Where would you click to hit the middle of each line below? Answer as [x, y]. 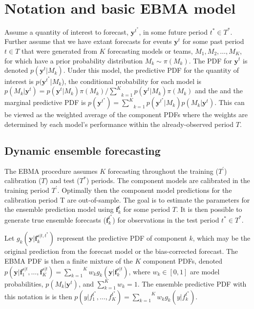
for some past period [213, 41]
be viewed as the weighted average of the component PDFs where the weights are [126, 114]
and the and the [219, 91]
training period [27, 190]
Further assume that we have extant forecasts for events [88, 41]
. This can [230, 102]
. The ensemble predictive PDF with [192, 283]
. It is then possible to [209, 209]
